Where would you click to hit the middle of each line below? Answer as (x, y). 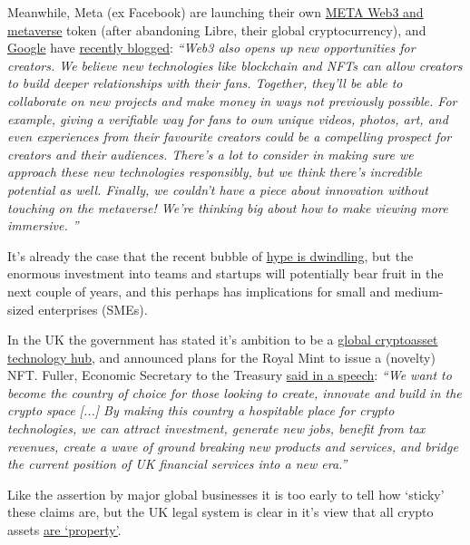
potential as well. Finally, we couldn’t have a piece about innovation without (218, 189)
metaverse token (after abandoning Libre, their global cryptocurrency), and (217, 29)
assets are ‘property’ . (64, 530)
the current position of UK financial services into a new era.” (177, 464)
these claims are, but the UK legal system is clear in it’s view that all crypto (220, 512)
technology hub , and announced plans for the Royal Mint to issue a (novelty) (221, 357)
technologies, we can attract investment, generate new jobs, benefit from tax (216, 428)
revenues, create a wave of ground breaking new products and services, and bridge (233, 446)
